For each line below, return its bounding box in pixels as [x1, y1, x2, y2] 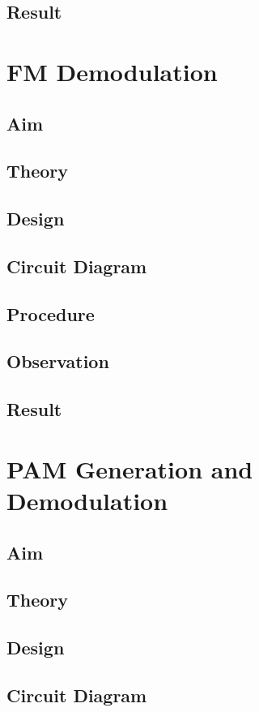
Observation [6, 349, 109, 374]
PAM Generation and [6, 452, 253, 485]
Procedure [6, 301, 95, 326]
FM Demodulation [6, 54, 218, 88]
